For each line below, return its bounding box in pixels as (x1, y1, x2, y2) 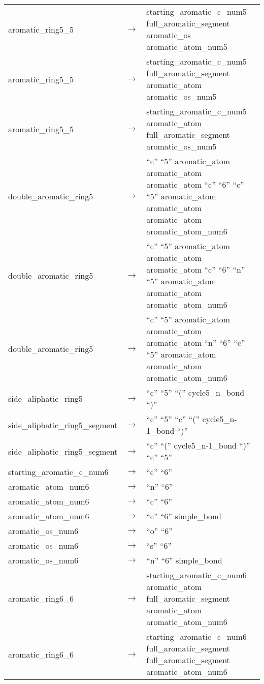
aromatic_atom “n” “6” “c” (146, 337, 245, 348)
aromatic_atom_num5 (146, 41, 227, 52)
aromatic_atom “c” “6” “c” (146, 179, 244, 190)
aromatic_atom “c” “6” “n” (146, 263, 245, 275)
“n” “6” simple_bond (146, 554, 222, 566)
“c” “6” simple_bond (146, 510, 221, 522)
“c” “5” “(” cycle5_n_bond (146, 386, 245, 398)
